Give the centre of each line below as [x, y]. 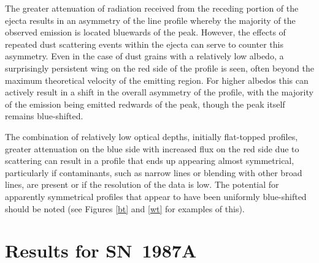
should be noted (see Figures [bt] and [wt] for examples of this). [125, 208]
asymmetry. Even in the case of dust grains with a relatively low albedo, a [144, 56]
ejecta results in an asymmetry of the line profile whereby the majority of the [150, 20]
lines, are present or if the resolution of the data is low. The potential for [142, 184]
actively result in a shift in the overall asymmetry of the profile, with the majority [159, 92]
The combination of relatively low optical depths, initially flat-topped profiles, [152, 136]
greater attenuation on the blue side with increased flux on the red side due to [152, 148]
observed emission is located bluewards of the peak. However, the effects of [145, 32]
